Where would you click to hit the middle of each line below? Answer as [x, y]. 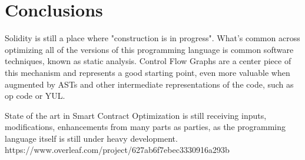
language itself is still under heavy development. [91, 138]
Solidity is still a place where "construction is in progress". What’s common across [152, 38]
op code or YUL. [35, 96]
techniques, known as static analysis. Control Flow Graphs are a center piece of [148, 61]
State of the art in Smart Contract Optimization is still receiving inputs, [136, 115]
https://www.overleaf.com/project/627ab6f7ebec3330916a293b [117, 150]
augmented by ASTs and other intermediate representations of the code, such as [149, 84]
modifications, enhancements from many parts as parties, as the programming [145, 127]
